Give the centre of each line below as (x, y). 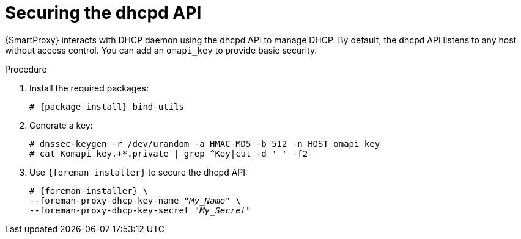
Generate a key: (61, 125)
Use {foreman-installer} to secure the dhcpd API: (139, 172)
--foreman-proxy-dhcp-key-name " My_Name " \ (135, 200)
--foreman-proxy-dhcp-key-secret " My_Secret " (140, 210)
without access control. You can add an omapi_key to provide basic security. (161, 50)
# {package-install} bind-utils (107, 106)
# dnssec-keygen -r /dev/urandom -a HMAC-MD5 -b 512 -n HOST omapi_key (205, 144)
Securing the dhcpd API (103, 13)
